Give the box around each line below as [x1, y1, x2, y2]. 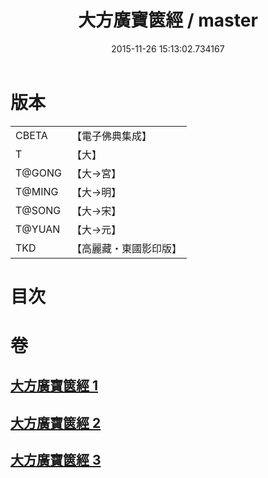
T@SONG [15, 203, 62, 217]
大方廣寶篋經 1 [10, 377, 99, 395]
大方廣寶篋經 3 [10, 452, 102, 469]
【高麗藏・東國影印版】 [71, 241, 182, 255]
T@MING [15, 184, 59, 198]
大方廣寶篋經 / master [78, 9, 258, 32]
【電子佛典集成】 [71, 129, 152, 143]
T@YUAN [15, 222, 61, 236]
